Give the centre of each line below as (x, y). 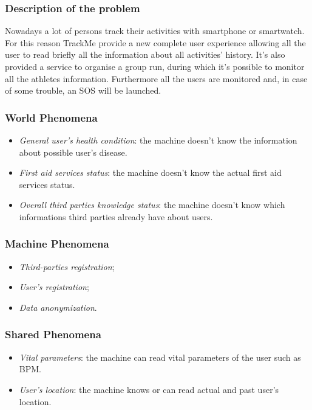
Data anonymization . (58, 307)
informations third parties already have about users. (116, 216)
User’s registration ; (54, 287)
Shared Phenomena (53, 334)
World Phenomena (51, 117)
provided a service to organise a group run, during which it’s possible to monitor (155, 66)
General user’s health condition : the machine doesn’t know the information (158, 140)
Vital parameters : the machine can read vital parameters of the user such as (160, 357)
